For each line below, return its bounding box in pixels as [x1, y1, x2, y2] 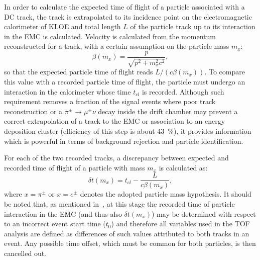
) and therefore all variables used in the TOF [111, 218, 250, 229]
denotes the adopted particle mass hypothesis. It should [80, 189, 251, 199]
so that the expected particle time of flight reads [4, 66, 153, 77]
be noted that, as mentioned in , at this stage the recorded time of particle [4, 199, 235, 209]
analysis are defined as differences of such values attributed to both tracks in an [4, 228, 249, 238]
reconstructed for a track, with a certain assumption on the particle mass [4, 41, 229, 51]
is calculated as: [159, 162, 208, 172]
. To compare [204, 66, 245, 77]
